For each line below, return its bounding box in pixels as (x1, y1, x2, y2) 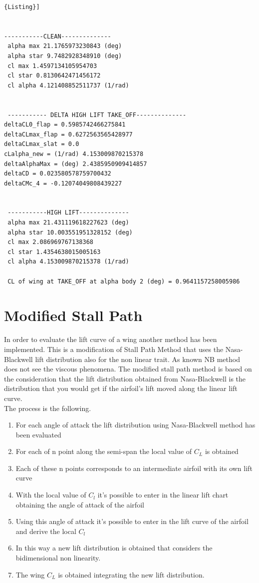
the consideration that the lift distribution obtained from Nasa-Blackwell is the (4, 373, 246, 383)
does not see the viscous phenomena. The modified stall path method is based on (4, 363, 252, 374)
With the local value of (15, 489, 86, 500)
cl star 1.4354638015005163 (7, 248, 101, 255)
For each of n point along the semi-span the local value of (15, 446, 192, 456)
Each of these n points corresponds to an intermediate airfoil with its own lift (15, 462, 253, 473)
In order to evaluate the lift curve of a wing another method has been (4, 334, 217, 344)
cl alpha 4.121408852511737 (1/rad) (7, 81, 129, 89)
